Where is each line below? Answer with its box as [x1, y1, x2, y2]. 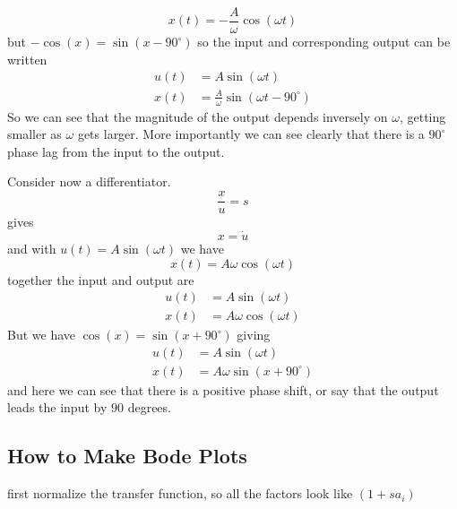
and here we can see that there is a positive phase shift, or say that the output [7, 380, 439, 399]
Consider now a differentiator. [7, 172, 171, 191]
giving [237, 325, 271, 344]
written [7, 49, 47, 68]
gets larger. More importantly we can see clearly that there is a [77, 125, 425, 143]
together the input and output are [7, 270, 194, 289]
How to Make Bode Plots [7, 442, 247, 470]
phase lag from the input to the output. [7, 142, 225, 160]
